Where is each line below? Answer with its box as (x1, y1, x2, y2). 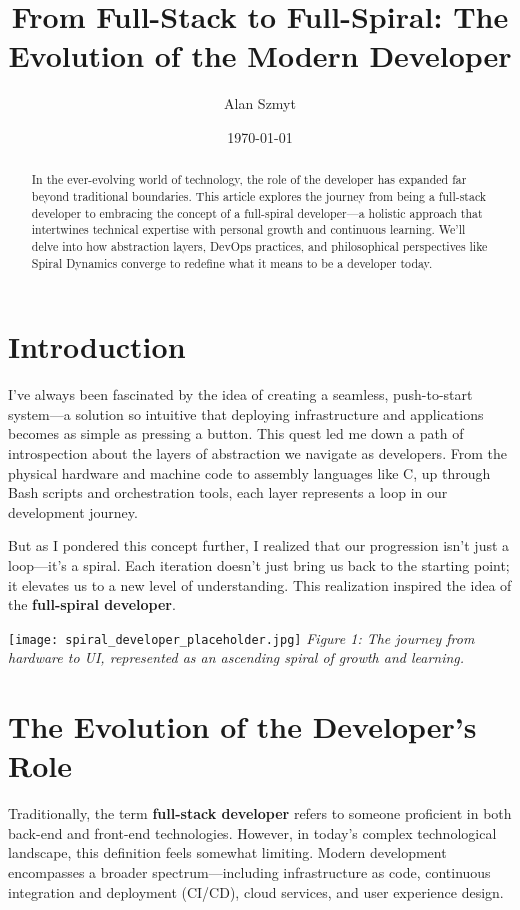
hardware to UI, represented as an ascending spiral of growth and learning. (8, 647, 465, 668)
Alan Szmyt (224, 93, 296, 114)
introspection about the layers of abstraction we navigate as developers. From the (8, 442, 507, 463)
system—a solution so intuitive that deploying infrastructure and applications (8, 403, 484, 424)
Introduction (8, 326, 186, 367)
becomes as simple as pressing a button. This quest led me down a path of (8, 423, 464, 444)
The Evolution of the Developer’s (8, 706, 477, 747)
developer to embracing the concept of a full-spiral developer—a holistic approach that (31, 204, 483, 221)
